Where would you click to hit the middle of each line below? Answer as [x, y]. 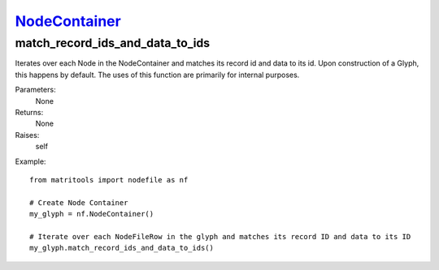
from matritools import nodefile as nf [109, 180]
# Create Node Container [79, 202]
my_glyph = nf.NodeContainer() [92, 214]
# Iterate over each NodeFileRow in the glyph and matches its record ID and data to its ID [220, 236]
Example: [30, 161]
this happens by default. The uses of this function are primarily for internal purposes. [157, 75]
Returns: [29, 112]
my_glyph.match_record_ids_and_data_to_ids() [122, 248]
